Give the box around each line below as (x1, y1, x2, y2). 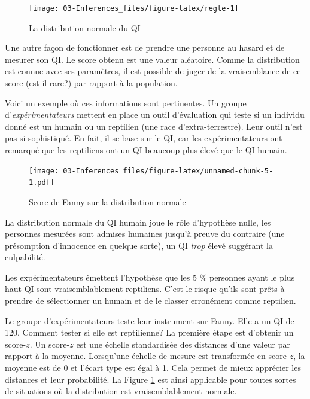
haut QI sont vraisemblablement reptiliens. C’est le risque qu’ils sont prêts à (5, 282, 285, 295)
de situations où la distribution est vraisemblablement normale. (5, 385, 237, 397)
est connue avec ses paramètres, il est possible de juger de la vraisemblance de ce (5, 65, 301, 77)
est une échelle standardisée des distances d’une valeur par (76, 337, 290, 350)
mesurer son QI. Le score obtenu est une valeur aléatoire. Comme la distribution (5, 53, 300, 65)
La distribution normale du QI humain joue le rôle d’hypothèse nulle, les (5, 215, 271, 228)
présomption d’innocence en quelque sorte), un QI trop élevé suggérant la (5, 239, 273, 251)
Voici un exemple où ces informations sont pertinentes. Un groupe (5, 96, 247, 109)
